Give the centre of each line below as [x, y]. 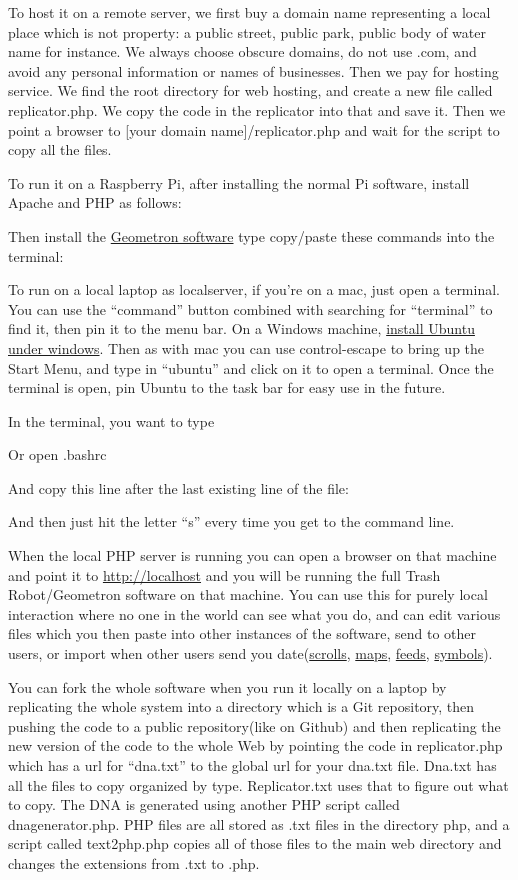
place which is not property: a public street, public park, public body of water [247, 31]
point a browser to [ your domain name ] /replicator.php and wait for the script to [254, 129]
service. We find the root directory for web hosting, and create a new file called [250, 90]
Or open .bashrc [57, 454]
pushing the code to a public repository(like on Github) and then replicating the [254, 725]
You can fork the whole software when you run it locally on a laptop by [227, 686]
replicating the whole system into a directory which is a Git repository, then [241, 706]
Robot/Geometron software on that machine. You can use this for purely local [248, 594]
